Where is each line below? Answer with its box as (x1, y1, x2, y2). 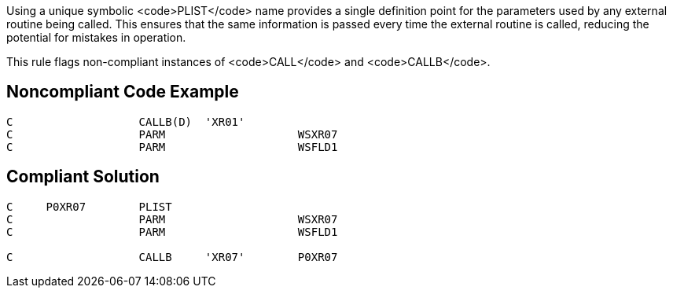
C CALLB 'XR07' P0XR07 (6, 250, 338, 263)
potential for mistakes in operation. (6, 31, 186, 44)
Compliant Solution (6, 167, 160, 187)
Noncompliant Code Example (6, 82, 239, 102)
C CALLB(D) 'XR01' (6, 115, 245, 128)
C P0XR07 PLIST (6, 200, 172, 213)
